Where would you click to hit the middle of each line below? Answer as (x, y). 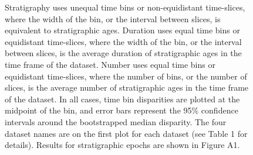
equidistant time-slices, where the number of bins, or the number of (126, 76)
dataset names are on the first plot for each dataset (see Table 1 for (126, 133)
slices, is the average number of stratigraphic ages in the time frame (127, 87)
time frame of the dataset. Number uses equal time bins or (110, 64)
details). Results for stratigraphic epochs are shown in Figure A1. (122, 145)
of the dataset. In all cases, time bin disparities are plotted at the (122, 99)
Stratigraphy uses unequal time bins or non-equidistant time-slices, (125, 7)
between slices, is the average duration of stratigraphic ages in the (123, 53)
